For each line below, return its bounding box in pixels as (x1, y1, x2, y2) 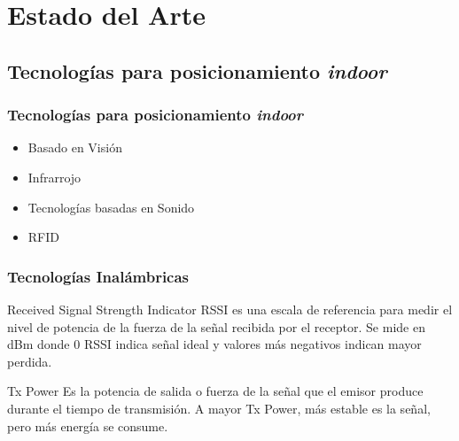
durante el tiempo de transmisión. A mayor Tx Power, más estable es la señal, (7, 398, 431, 417)
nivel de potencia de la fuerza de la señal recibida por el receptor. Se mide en (7, 317, 425, 336)
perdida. (7, 352, 52, 370)
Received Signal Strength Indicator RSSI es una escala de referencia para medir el (7, 299, 453, 318)
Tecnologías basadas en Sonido (27, 197, 195, 216)
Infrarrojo (27, 167, 82, 186)
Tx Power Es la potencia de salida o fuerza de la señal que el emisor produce (7, 382, 424, 400)
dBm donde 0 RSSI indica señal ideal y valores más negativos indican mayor (7, 335, 422, 353)
